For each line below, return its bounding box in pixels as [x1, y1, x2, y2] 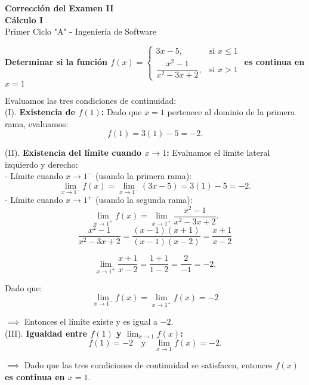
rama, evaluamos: [5, 117, 69, 130]
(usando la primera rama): [95, 170, 192, 182]
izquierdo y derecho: [5, 158, 78, 170]
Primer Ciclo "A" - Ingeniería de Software [5, 25, 156, 38]
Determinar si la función [5, 56, 107, 68]
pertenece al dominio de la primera [167, 106, 295, 118]
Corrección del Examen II [5, 2, 114, 14]
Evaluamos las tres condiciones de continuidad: [5, 94, 177, 106]
